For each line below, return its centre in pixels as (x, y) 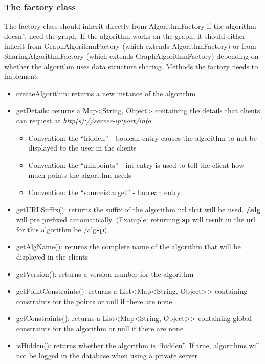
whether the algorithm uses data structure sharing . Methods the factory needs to (131, 66)
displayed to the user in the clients (82, 148)
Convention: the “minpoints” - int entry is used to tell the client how (136, 165)
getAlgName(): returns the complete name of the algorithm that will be (128, 247)
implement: (22, 76)
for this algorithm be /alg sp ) (62, 229)
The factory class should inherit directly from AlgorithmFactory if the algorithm (130, 26)
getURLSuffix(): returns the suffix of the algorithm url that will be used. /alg (138, 209)
